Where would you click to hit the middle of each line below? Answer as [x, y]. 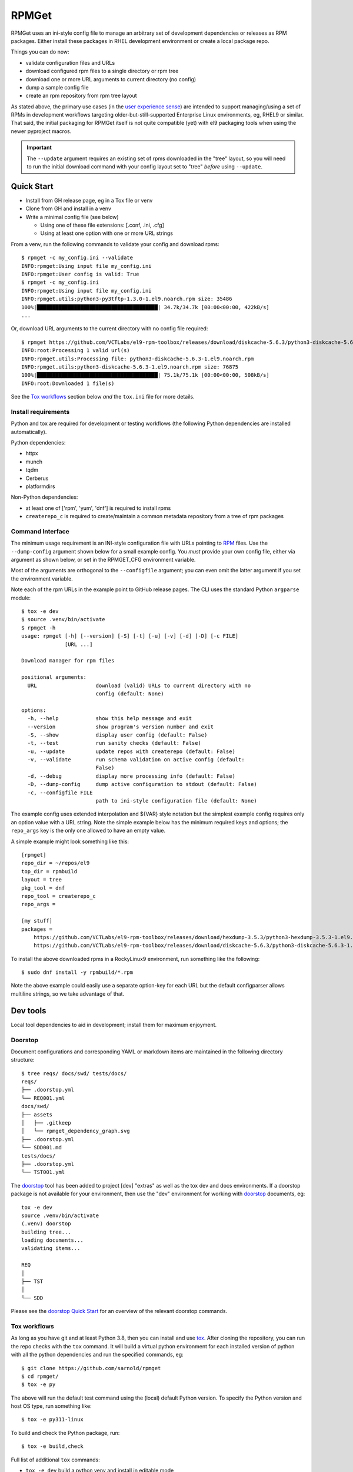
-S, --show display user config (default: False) [117, 735]
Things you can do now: [40, 52]
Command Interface [40, 531]
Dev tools [29, 1011]
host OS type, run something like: [51, 1406]
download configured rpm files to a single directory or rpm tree [102, 71]
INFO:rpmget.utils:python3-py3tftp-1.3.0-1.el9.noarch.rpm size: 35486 [127, 299]
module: [21, 598]
